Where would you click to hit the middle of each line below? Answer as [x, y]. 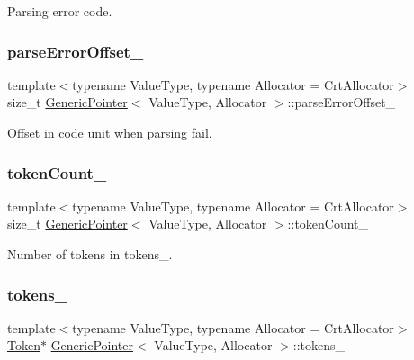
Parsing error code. [60, 11]
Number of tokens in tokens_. [90, 254]
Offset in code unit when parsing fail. [110, 132]
